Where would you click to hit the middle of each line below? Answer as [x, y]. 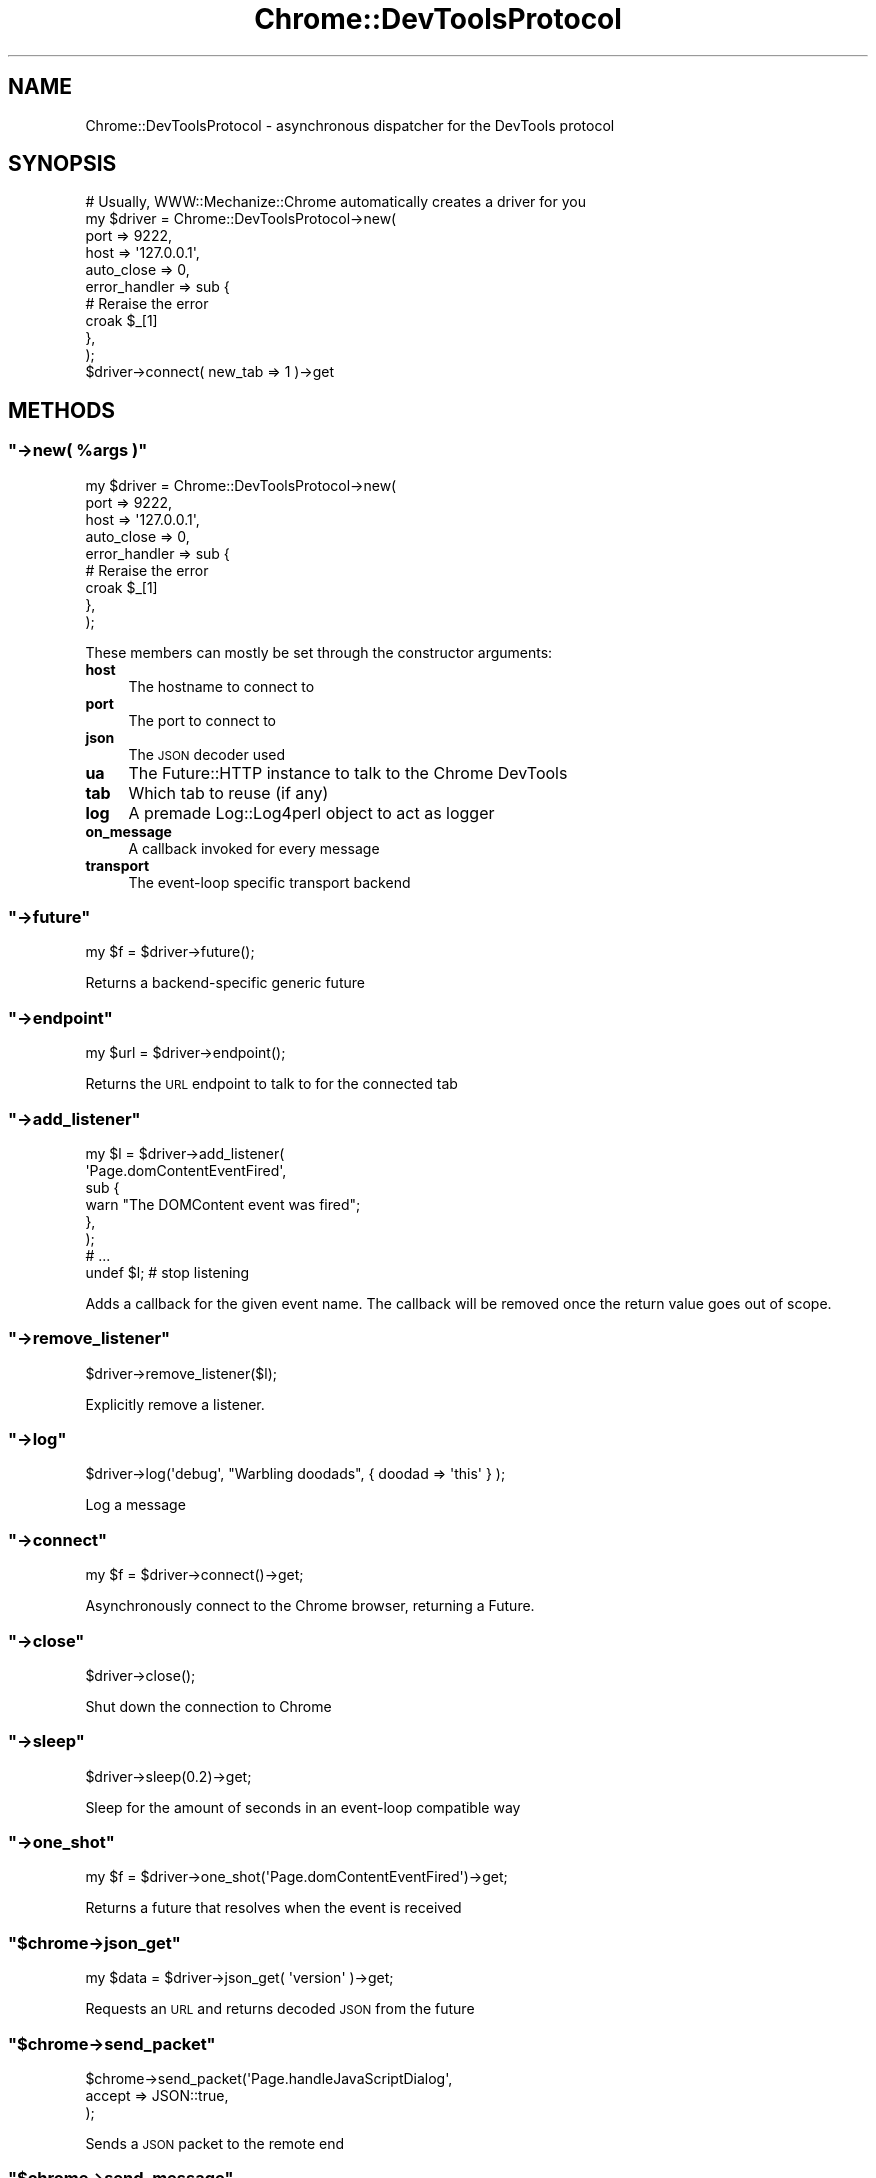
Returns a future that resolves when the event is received [273, 1908]
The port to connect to [202, 720]
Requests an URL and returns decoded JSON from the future [280, 2009]
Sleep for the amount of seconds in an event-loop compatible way [303, 1807]
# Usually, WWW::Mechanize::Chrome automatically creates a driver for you [335, 202]
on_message [128, 831]
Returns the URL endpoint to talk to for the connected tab [271, 1084]
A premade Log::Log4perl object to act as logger [311, 812]
